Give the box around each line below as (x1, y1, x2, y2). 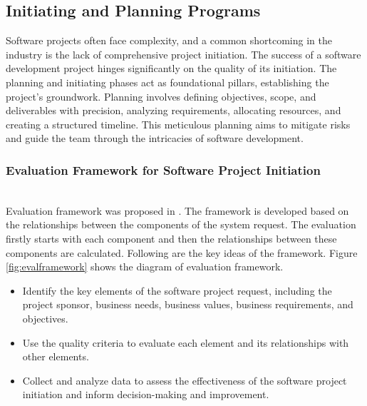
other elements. (22, 349, 89, 364)
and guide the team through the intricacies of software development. (6, 131, 304, 146)
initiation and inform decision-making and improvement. (22, 387, 269, 402)
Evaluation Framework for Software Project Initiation (6, 161, 321, 178)
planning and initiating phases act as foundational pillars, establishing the (6, 74, 329, 89)
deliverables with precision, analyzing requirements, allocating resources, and (6, 103, 341, 118)
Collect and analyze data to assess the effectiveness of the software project (22, 372, 347, 387)
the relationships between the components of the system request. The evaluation (6, 217, 356, 232)
